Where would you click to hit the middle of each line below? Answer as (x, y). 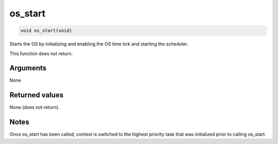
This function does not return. (41, 53)
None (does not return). (34, 107)
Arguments (28, 68)
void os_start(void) (46, 31)
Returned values (37, 95)
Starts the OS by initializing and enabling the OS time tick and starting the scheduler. (99, 44)
